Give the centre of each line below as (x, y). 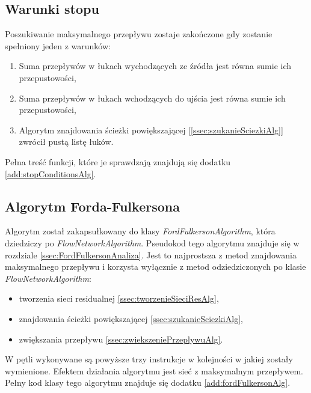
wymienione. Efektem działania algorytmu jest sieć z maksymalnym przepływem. (154, 370)
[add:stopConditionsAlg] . (51, 173)
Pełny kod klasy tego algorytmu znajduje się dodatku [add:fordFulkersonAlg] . (148, 382)
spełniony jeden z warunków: (58, 45)
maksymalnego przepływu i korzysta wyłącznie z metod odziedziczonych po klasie (155, 267)
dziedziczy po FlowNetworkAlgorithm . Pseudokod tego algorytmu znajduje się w (152, 242)
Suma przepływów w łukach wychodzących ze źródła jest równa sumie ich (155, 66)
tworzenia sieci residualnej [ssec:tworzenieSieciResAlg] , (119, 298)
